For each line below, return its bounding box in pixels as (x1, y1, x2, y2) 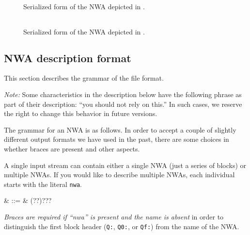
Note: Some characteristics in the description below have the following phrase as (4, 89, 242, 99)
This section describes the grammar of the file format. (4, 73, 164, 83)
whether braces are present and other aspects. (4, 143, 140, 153)
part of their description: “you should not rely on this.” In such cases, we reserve (4, 99, 242, 109)
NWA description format (4, 50, 131, 65)
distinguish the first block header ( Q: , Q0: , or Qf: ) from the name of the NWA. (4, 221, 239, 231)
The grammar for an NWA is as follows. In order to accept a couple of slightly (4, 124, 236, 134)
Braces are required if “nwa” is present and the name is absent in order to (4, 211, 224, 221)
